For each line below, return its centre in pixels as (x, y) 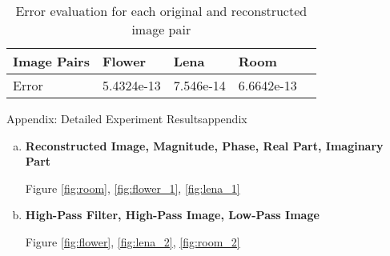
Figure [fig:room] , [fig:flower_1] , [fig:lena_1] (133, 188)
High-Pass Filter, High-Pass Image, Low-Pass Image (172, 215)
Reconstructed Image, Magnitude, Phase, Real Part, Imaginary (204, 145)
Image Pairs (51, 61)
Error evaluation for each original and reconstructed (161, 11)
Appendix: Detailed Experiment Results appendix (127, 118)
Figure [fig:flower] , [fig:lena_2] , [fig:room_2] (133, 241)
